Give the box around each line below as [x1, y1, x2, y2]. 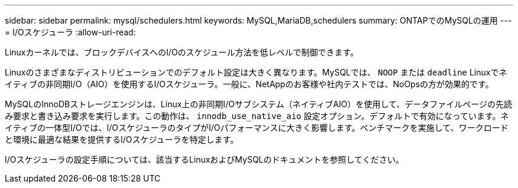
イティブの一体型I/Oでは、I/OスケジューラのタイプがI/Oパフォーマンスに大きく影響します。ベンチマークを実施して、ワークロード [5, 123, 509, 133]
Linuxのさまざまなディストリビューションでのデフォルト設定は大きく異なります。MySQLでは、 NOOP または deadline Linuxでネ [5, 67, 507, 77]
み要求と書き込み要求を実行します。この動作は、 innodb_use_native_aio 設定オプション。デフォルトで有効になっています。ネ [5, 111, 509, 121]
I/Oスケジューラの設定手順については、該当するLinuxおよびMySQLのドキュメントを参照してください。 [5, 154, 404, 164]
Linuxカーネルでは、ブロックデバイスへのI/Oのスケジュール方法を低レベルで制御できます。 [5, 47, 359, 57]
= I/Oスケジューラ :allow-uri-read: [5, 27, 136, 37]
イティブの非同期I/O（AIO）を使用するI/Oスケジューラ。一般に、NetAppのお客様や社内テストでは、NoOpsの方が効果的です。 [5, 79, 494, 89]
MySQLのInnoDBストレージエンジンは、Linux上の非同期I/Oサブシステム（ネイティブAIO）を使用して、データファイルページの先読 [5, 99, 513, 109]
